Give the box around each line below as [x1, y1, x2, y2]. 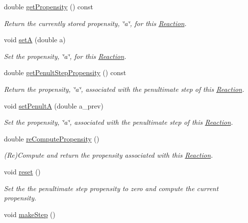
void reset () [4, 166, 41, 176]
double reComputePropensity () [4, 133, 99, 143]
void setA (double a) [4, 34, 66, 45]
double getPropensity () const [4, 1, 94, 11]
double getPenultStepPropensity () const [4, 67, 126, 78]
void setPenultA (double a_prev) [4, 100, 103, 111]
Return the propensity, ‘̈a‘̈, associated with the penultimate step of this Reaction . [4, 84, 245, 94]
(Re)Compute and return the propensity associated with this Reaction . [4, 150, 213, 160]
